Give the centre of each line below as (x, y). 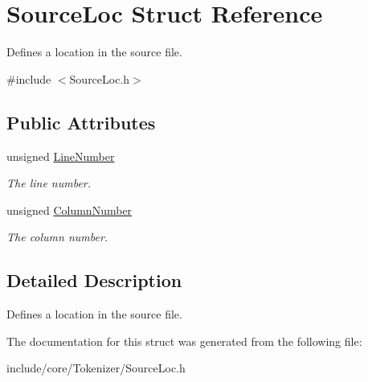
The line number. (49, 183)
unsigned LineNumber (61, 156)
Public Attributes (81, 122)
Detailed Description (94, 280)
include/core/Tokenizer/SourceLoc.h (96, 368)
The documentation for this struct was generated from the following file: (184, 341)
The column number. (57, 237)
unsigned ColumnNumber (70, 209)
